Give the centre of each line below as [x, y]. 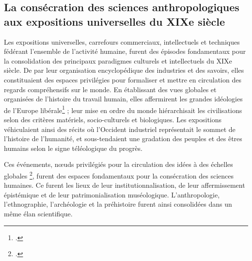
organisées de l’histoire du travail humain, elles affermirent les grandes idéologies [123, 99]
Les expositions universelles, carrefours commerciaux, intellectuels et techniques [122, 41]
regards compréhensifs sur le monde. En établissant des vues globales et [110, 89]
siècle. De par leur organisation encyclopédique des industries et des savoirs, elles [124, 70]
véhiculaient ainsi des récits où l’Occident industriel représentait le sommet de [120, 129]
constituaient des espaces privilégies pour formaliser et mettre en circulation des [123, 79]
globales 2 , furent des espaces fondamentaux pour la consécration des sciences [119, 175]
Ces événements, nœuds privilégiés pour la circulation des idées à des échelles [118, 164]
